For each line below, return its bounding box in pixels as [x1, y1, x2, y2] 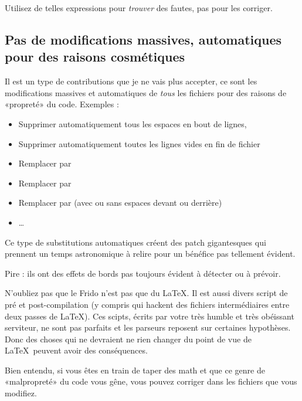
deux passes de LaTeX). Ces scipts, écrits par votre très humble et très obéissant [5, 310, 294, 322]
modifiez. [5, 387, 37, 399]
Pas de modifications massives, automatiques [5, 30, 282, 48]
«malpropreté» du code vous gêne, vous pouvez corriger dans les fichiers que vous [5, 375, 297, 388]
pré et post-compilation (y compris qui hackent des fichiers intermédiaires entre [5, 298, 290, 310]
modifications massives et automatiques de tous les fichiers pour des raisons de [5, 86, 287, 98]
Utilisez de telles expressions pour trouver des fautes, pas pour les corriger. [5, 2, 273, 13]
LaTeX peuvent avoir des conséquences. [5, 344, 148, 356]
